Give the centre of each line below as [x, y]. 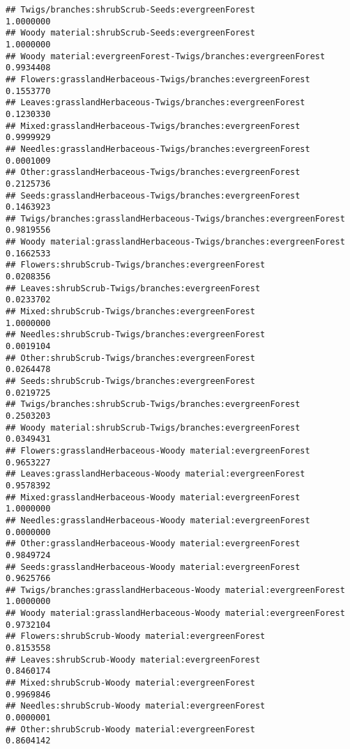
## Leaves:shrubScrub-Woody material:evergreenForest [133, 659]
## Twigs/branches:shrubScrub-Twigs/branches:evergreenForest [153, 404]
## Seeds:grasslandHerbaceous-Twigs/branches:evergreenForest [153, 195]
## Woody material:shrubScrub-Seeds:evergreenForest [130, 33]
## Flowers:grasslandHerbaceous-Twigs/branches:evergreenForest [158, 79]
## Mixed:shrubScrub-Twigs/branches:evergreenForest [130, 312]
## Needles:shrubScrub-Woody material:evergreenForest [136, 706]
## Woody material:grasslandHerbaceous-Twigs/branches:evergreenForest [175, 242]
